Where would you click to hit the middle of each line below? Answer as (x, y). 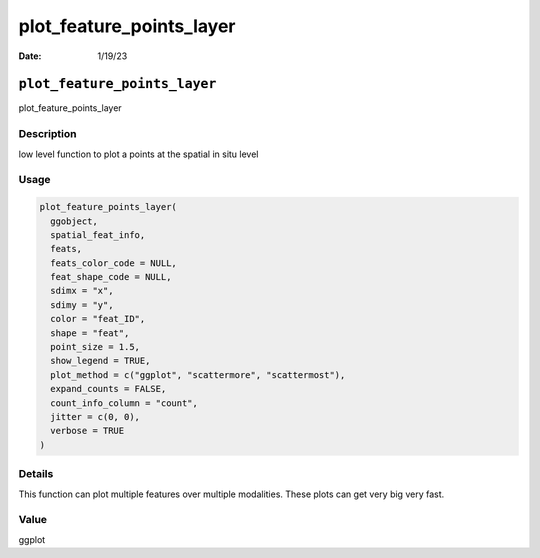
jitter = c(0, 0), (95, 416)
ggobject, (74, 221)
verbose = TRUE (87, 431)
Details (36, 474)
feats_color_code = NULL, (113, 263)
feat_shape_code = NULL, (111, 277)
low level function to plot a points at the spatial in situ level (138, 154)
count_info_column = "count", (124, 403)
